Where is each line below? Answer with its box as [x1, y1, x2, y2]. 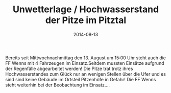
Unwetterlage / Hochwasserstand [12, 4, 159, 15]
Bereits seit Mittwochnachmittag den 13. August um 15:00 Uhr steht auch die [5, 55, 166, 61]
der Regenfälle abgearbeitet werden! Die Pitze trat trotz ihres [5, 65, 133, 72]
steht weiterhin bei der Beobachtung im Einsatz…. [5, 82, 110, 88]
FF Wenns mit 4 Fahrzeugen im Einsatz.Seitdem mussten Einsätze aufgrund [5, 60, 164, 66]
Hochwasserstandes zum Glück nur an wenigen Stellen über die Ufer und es [5, 71, 166, 77]
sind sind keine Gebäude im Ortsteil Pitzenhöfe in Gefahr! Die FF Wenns [5, 76, 156, 82]
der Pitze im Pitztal [45, 14, 127, 26]
